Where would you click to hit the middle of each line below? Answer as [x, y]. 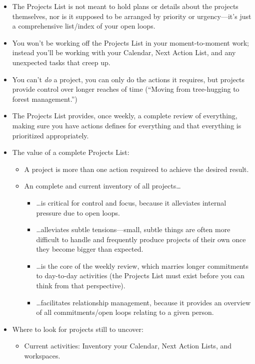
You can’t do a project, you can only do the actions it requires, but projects [128, 79]
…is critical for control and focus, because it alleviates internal [131, 202]
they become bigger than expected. [90, 249]
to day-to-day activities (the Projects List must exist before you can [140, 276]
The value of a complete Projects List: [71, 152]
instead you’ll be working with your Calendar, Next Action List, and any [124, 52]
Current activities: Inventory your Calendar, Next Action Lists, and [128, 346]
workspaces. [42, 356]
